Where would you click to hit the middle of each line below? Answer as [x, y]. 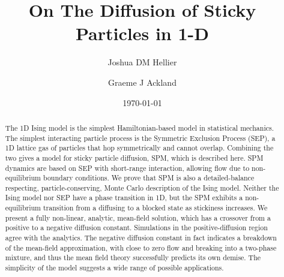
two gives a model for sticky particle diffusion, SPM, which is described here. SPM [134, 157]
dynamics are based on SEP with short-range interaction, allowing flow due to [127, 168]
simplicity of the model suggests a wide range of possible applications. [114, 268]
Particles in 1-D [142, 33]
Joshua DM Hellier [142, 62]
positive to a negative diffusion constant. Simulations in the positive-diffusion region [136, 228]
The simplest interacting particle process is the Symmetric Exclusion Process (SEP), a [140, 138]
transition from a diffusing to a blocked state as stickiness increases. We [155, 208]
